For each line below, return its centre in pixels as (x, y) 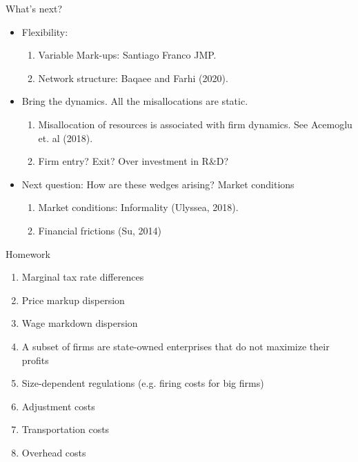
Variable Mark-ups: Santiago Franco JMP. (127, 55)
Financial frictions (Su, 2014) (100, 230)
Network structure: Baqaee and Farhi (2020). (133, 78)
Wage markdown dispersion (80, 323)
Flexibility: (45, 31)
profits (35, 360)
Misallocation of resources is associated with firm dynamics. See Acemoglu (195, 124)
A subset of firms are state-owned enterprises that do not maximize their (176, 346)
